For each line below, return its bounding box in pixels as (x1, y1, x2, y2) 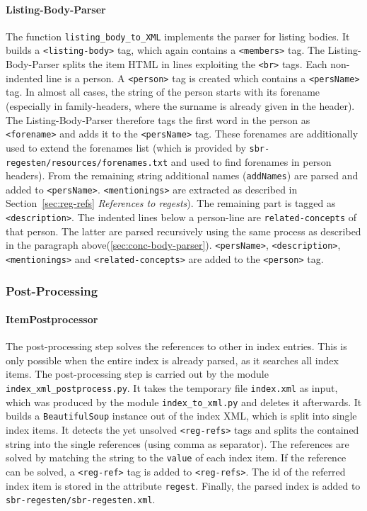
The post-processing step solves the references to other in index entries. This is (6, 339, 347, 354)
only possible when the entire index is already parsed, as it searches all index (6, 352, 339, 367)
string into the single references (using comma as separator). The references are (6, 436, 349, 451)
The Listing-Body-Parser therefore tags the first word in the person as (6, 112, 310, 127)
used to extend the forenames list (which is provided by (6, 140, 246, 155)
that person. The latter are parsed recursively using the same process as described (6, 223, 361, 238)
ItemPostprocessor (6, 312, 98, 327)
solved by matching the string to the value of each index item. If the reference (6, 450, 346, 465)
